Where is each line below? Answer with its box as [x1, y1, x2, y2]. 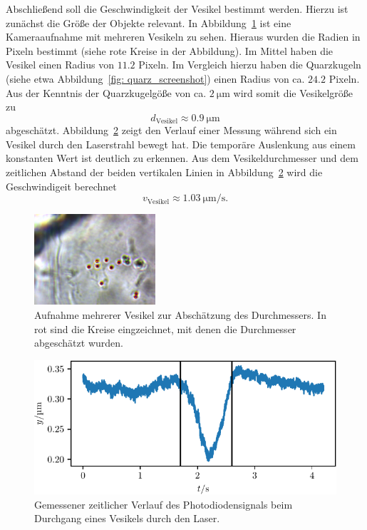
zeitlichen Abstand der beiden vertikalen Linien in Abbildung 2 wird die [6, 164, 323, 179]
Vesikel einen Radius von [6, 57, 115, 72]
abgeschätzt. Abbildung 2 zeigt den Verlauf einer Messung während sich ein [6, 123, 337, 138]
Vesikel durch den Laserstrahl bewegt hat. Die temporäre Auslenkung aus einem [6, 136, 356, 151]
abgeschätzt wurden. [34, 335, 123, 350]
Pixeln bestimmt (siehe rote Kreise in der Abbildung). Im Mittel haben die [6, 43, 334, 58]
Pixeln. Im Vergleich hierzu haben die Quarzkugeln [138, 57, 361, 72]
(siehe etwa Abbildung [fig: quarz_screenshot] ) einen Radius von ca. [6, 71, 305, 86]
